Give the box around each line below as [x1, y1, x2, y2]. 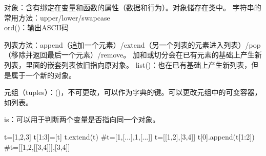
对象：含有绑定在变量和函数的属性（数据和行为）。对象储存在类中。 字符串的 [4, 2, 261, 12]
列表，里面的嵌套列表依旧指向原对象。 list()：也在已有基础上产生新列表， [4, 59, 252, 70]
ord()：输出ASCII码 [4, 22, 69, 33]
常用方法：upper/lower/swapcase [4, 12, 110, 23]
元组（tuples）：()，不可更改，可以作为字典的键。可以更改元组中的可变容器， [4, 87, 262, 98]
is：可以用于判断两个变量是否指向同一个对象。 [4, 114, 160, 125]
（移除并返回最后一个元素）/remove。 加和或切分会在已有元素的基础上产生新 [4, 49, 262, 60]
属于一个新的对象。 [11, 69, 76, 80]
